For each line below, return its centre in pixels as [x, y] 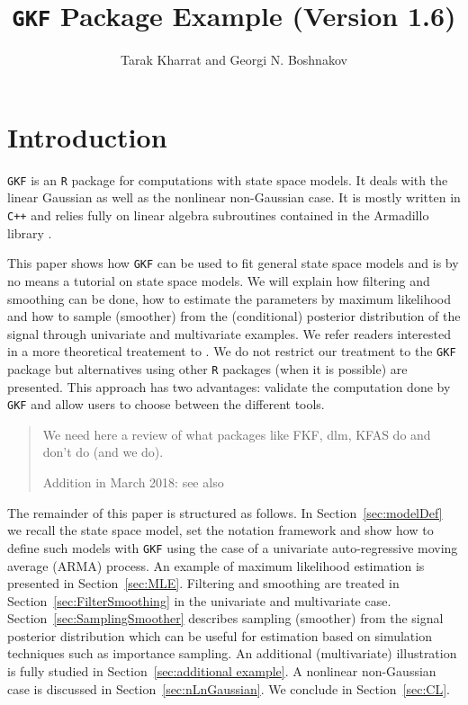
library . [30, 232]
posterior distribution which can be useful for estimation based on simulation [220, 635]
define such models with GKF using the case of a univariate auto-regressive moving [233, 547]
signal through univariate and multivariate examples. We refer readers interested [229, 333]
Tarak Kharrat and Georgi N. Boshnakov [234, 60]
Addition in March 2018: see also [133, 482]
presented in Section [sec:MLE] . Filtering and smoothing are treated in [203, 583]
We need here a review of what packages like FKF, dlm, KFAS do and [237, 434]
